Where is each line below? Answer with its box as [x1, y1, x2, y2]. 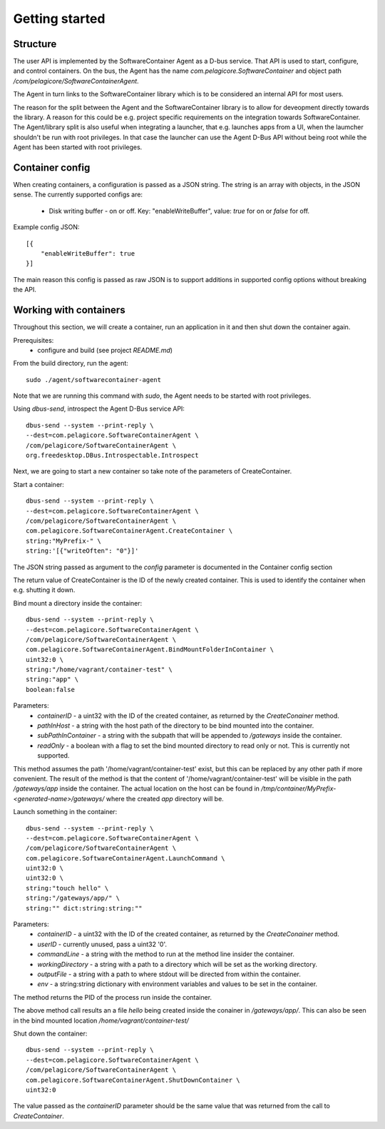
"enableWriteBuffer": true [40, 250, 135, 258]
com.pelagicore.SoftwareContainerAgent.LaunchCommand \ [26, 854, 225, 862]
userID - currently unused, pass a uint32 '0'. [37, 940, 168, 948]
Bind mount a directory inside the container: [13, 598, 143, 607]
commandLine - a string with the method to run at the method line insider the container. [37, 950, 295, 958]
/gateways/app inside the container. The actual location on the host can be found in [13, 784, 260, 793]
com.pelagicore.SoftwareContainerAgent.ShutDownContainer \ [26, 1075, 240, 1084]
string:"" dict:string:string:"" [26, 904, 143, 912]
